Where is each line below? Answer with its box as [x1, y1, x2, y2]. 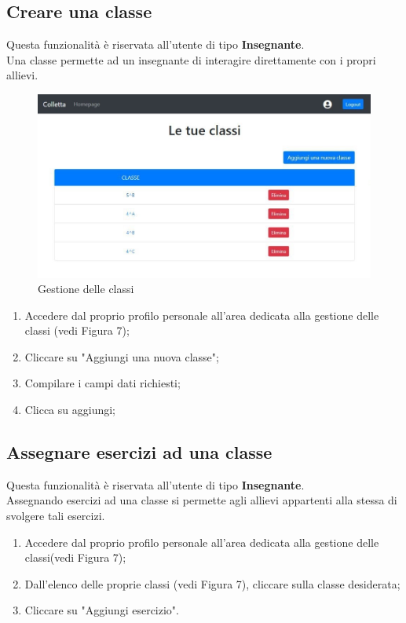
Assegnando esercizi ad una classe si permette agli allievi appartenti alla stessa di [6, 492, 397, 508]
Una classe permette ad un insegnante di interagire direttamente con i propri [6, 51, 376, 68]
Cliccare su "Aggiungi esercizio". [24, 602, 179, 618]
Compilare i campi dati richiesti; [24, 375, 181, 391]
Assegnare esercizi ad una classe [6, 440, 272, 464]
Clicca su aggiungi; [24, 401, 115, 418]
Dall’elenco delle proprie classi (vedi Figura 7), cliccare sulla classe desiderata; [24, 575, 401, 592]
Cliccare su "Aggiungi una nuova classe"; [24, 348, 219, 365]
